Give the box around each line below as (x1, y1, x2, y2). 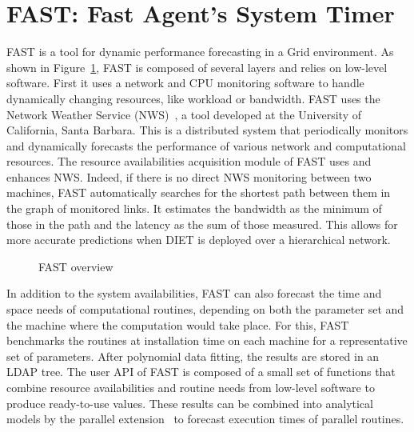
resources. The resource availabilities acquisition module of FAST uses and (6, 153, 372, 170)
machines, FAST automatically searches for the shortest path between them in (6, 184, 391, 201)
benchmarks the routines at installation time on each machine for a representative (6, 332, 408, 349)
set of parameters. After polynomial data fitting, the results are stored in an (6, 347, 380, 364)
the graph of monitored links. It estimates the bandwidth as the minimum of (6, 200, 382, 217)
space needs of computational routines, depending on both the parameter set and (6, 301, 404, 318)
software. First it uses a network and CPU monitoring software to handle (6, 74, 364, 91)
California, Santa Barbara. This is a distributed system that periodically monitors (6, 122, 408, 138)
